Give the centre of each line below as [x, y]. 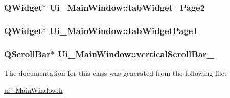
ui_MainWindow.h [33, 90]
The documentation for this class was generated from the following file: [115, 72]
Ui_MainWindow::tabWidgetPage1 [124, 30]
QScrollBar [27, 54]
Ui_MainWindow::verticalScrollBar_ [136, 54]
